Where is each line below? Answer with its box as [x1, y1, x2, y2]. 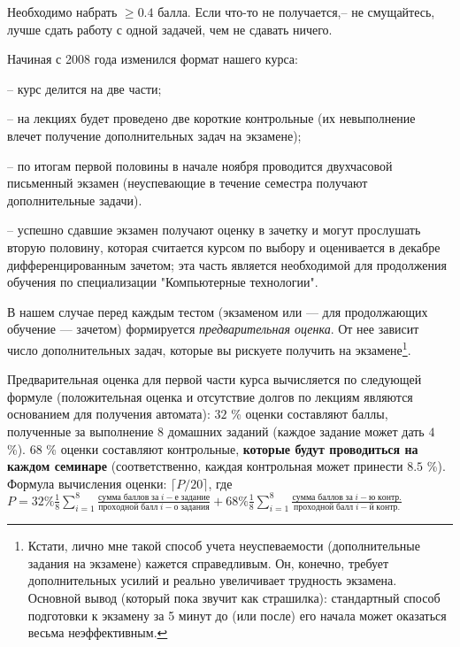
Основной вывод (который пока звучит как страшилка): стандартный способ [27, 588, 441, 606]
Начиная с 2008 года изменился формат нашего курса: [7, 50, 298, 68]
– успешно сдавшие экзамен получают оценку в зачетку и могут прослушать [7, 220, 421, 239]
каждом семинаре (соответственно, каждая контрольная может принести [7, 457, 403, 475]
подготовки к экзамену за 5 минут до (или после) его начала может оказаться [27, 605, 447, 624]
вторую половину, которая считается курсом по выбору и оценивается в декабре [7, 237, 441, 256]
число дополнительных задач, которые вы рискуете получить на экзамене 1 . [7, 337, 411, 358]
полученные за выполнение [7, 421, 154, 440]
